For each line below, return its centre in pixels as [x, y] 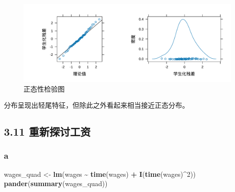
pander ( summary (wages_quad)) [56, 183]
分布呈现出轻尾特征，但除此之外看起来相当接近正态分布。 [96, 105]
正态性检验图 [44, 88]
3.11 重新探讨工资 [47, 132]
